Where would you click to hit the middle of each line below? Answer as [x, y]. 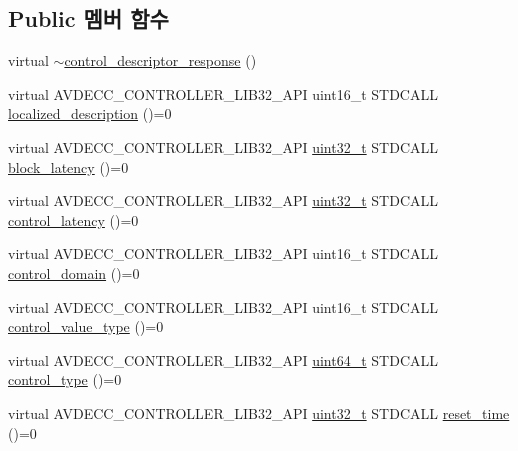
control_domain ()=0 [74, 272]
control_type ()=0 [65, 379]
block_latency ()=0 [68, 166]
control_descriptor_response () [160, 60]
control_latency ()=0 [73, 219]
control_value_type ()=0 [86, 326]
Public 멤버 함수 [88, 18]
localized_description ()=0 [90, 113]
